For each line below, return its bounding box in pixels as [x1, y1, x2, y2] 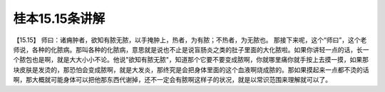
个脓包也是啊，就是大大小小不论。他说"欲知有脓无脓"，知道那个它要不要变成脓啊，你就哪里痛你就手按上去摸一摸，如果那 [13, 56, 369, 64]
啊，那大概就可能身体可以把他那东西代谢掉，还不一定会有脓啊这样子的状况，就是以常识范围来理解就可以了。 [13, 76, 332, 84]
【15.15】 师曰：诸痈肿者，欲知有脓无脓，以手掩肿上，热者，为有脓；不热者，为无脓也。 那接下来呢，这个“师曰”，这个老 [13, 36, 367, 44]
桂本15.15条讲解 [13, 11, 106, 26]
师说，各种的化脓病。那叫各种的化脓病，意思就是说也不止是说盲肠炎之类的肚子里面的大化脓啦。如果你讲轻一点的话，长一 [13, 45, 369, 53]
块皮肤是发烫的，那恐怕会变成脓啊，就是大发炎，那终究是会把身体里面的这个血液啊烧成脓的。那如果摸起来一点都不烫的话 [13, 65, 369, 74]
